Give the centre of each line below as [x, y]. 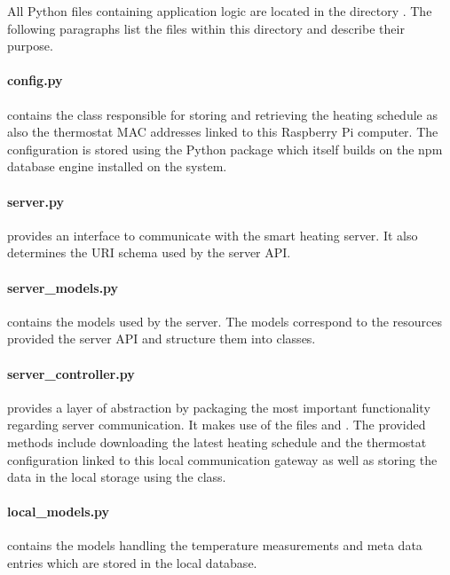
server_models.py [63, 287]
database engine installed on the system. [117, 166]
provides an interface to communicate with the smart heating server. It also [213, 235]
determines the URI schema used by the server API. [149, 252]
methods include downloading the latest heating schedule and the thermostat [217, 441]
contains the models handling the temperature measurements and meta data [215, 545]
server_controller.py [71, 373]
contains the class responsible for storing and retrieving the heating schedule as [222, 114]
